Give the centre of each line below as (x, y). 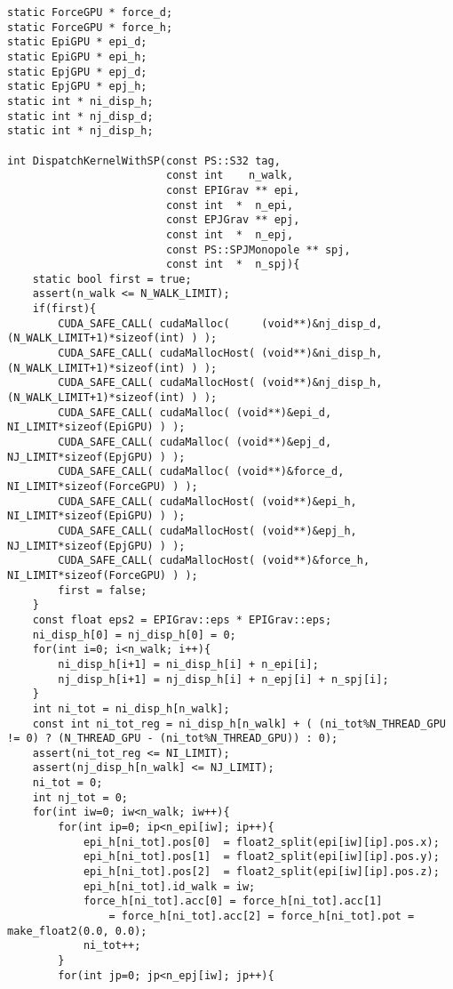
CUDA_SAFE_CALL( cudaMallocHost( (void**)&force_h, (214, 561)
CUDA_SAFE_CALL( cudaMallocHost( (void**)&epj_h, (207, 531)
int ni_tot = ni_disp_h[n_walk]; (131, 708)
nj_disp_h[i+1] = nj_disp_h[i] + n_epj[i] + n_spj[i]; (223, 679)
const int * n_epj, (230, 234)
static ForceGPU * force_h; (90, 27)
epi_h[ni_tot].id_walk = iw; (169, 886)
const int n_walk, (230, 176)
